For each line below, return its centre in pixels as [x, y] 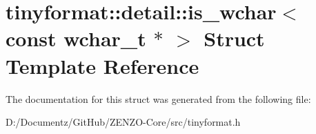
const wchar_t [76, 38]
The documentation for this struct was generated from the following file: [158, 98]
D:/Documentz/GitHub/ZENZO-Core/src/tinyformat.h [123, 122]
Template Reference [102, 65]
